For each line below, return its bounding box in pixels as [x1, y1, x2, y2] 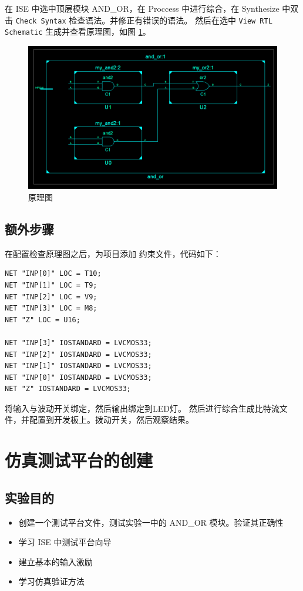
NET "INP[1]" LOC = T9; [5, 281, 97, 289]
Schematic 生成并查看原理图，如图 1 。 [5, 25, 151, 38]
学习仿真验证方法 [18, 575, 85, 587]
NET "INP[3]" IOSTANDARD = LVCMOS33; [5, 338, 152, 347]
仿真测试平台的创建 [5, 448, 153, 472]
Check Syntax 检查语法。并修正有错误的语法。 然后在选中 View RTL [15, 14, 272, 26]
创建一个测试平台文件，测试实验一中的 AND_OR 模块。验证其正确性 [18, 516, 284, 528]
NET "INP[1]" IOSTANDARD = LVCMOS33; [5, 362, 152, 370]
